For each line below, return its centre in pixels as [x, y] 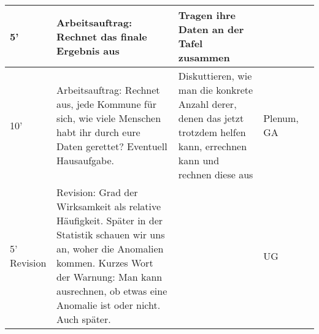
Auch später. [84, 319]
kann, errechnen [213, 146]
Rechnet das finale [102, 36]
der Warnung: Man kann [110, 277]
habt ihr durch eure [98, 132]
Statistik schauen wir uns [111, 234]
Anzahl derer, [207, 104]
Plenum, [281, 118]
